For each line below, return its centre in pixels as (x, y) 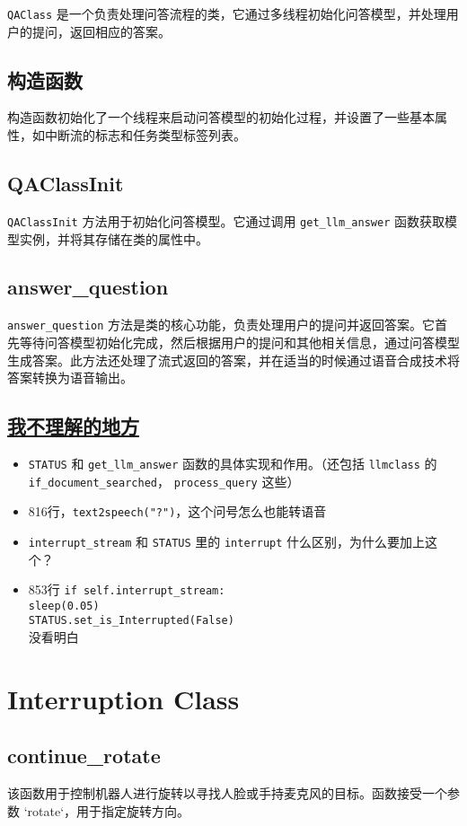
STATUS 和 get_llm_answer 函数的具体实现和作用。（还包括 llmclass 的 (233, 463)
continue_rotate (84, 756)
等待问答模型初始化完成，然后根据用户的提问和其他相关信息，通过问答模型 (239, 342)
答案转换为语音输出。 (70, 378)
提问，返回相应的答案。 (101, 31)
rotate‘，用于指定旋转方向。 (109, 810)
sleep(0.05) (64, 606)
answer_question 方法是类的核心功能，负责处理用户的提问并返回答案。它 (221, 325)
